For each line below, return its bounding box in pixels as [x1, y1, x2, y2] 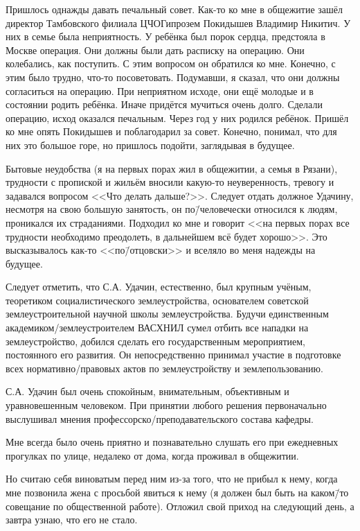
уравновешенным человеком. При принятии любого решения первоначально [6, 398, 327, 412]
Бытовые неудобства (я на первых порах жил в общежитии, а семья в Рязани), [6, 161, 338, 175]
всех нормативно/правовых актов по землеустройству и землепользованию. [6, 360, 323, 375]
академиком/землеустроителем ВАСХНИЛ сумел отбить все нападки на [6, 320, 309, 335]
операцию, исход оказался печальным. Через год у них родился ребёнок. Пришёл [6, 110, 349, 125]
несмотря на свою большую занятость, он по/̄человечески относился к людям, [6, 202, 338, 216]
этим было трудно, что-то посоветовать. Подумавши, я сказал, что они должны [6, 69, 340, 84]
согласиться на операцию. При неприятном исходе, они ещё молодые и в [6, 83, 314, 98]
